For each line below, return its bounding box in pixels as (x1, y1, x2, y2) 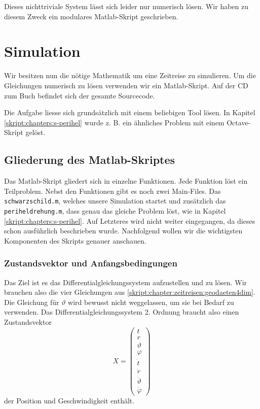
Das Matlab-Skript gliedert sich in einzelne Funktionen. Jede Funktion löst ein (4, 176, 248, 186)
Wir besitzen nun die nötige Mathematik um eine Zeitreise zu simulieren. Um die (4, 70, 256, 81)
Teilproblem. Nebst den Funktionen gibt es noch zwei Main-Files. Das (4, 185, 221, 196)
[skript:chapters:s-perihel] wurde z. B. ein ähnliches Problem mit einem (4, 117, 225, 127)
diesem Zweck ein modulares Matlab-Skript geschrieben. (4, 11, 178, 21)
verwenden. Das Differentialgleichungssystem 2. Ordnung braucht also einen (4, 306, 239, 317)
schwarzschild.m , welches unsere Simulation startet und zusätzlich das (4, 195, 226, 206)
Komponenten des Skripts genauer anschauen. (4, 235, 146, 246)
